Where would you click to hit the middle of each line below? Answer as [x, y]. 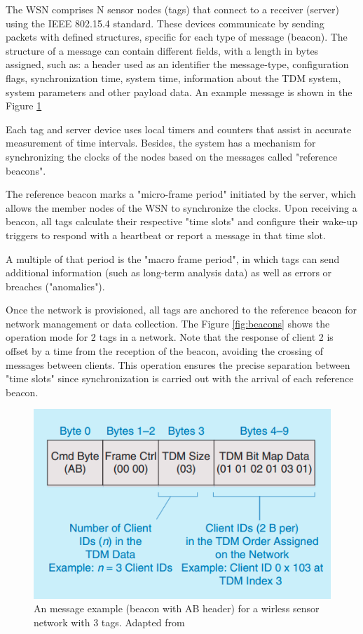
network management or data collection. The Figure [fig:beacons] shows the [168, 323]
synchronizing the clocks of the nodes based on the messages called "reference [172, 156]
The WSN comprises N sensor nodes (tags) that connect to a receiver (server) [172, 9]
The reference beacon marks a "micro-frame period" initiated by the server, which [181, 194]
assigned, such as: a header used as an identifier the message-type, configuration [177, 64]
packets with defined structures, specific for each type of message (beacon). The [177, 37]
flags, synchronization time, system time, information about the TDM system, [173, 77]
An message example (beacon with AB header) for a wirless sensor [177, 608]
